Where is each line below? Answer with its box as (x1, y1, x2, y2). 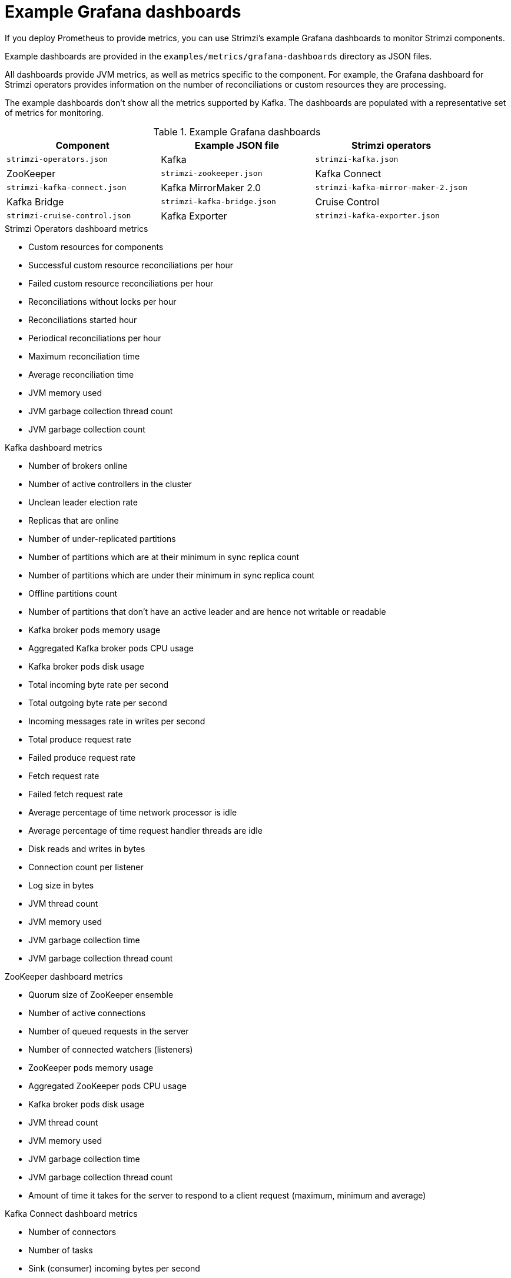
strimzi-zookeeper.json (161, 169, 263, 178)
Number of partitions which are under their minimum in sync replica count (28, 570, 315, 580)
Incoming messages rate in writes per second (28, 715, 205, 726)
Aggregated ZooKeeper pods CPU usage (28, 1080, 187, 1091)
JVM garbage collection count (28, 424, 145, 434)
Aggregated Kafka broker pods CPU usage (28, 643, 194, 653)
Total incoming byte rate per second (28, 679, 168, 690)
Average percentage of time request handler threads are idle (28, 825, 263, 836)
